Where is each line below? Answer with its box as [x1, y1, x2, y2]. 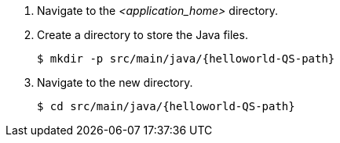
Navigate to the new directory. [37, 76, 193, 89]
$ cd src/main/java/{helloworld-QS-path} [37, 100, 295, 113]
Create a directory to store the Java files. [37, 28, 248, 41]
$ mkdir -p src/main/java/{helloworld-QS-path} [37, 52, 335, 65]
